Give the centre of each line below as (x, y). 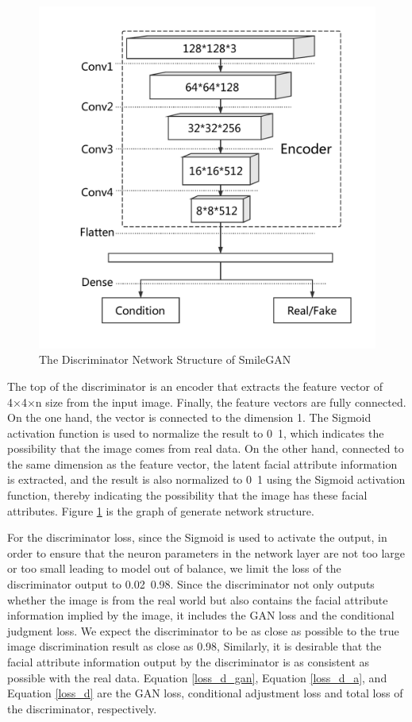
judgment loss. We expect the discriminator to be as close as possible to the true (203, 630)
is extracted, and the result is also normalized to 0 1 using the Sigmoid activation (206, 479)
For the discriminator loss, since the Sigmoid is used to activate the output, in (197, 537)
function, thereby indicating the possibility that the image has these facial (187, 495)
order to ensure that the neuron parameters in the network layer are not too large (206, 552)
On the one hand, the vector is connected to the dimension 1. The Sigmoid (189, 417)
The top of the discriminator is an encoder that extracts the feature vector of (195, 386)
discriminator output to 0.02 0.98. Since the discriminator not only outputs (191, 584)
